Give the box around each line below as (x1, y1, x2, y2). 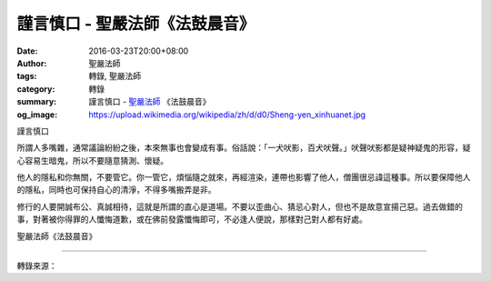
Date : (16, 45, 38, 56)
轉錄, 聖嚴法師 (88, 71, 141, 82)
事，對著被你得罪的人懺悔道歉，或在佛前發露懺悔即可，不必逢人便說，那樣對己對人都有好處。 (16, 214, 367, 225)
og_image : (16, 109, 58, 120)
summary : (16, 96, 57, 107)
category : (16, 83, 55, 95)
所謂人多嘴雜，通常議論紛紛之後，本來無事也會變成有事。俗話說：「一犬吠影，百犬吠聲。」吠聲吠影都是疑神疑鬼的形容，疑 (16, 142, 471, 154)
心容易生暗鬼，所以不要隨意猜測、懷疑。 (16, 155, 168, 166)
